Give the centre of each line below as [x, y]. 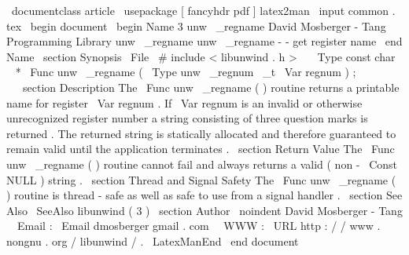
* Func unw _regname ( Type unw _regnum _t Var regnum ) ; [186, 72]
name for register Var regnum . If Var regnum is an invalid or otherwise [184, 102]
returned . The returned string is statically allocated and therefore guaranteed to [201, 133]
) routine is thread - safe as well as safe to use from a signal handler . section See [204, 195]
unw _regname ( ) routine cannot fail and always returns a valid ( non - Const [202, 164]
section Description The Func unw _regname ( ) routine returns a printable [211, 87]
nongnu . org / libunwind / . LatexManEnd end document [153, 240]
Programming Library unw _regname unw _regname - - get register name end [204, 41]
